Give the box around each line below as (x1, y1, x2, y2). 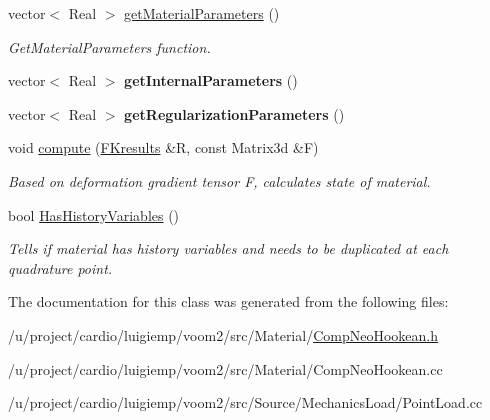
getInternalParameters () (124, 70, 298, 91)
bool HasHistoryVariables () (8, 204, 180, 225)
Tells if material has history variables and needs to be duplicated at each (8, 238, 449, 259)
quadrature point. (8, 257, 113, 278)
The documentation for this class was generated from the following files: (8, 291, 449, 312)
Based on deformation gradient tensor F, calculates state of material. (8, 170, 431, 191)
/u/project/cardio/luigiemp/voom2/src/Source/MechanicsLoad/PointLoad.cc (8, 392, 483, 413)
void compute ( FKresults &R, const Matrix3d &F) (8, 137, 319, 158)
